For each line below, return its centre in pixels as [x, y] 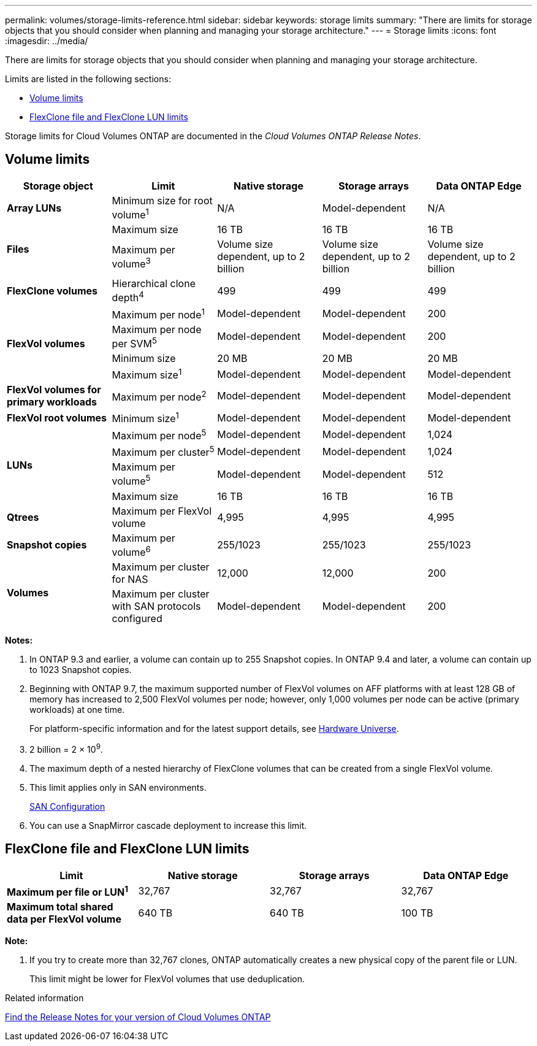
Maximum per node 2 [159, 396]
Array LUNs [34, 208]
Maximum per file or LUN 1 [67, 891]
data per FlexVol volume [64, 919]
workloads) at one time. [77, 710]
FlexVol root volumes [57, 418]
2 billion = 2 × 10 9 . [66, 748]
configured [137, 619]
